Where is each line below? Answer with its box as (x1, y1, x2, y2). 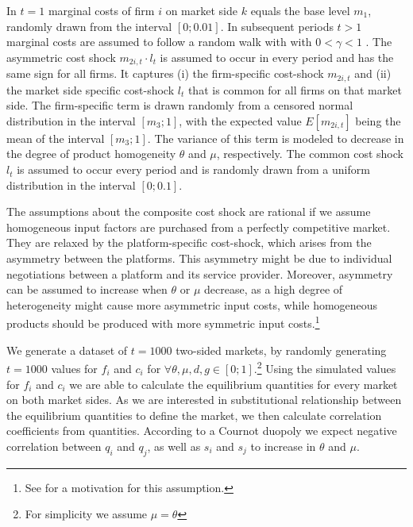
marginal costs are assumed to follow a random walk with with (6, 33, 312, 50)
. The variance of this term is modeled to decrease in (147, 129, 404, 146)
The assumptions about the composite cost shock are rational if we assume (6, 203, 371, 220)
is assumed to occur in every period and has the (160, 48, 394, 65)
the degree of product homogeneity (6, 145, 176, 162)
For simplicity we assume (25, 506, 148, 522)
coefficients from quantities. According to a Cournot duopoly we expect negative (6, 422, 397, 439)
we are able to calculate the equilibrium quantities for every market (69, 375, 398, 392)
